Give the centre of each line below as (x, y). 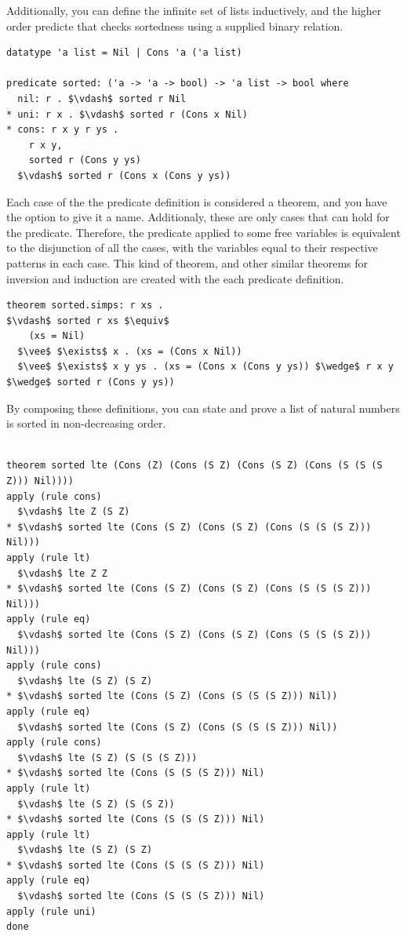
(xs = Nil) (57, 336)
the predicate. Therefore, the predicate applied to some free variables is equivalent (203, 232)
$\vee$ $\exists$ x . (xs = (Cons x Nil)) (130, 351)
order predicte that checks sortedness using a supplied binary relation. (175, 25)
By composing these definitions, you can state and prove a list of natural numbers (203, 408)
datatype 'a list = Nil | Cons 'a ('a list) (124, 53)
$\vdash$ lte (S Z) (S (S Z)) (96, 804)
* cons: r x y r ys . (63, 130)
